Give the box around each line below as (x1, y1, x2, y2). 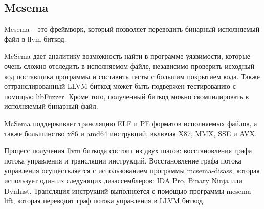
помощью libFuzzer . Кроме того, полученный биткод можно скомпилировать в (4, 90, 249, 101)
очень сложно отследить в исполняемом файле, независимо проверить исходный (4, 60, 255, 71)
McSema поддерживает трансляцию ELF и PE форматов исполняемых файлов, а (4, 118, 257, 128)
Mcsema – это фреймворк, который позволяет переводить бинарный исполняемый (4, 24, 260, 34)
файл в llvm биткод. (4, 33, 67, 44)
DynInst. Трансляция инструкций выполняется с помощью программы (4, 185, 224, 196)
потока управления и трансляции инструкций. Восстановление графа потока (4, 155, 241, 166)
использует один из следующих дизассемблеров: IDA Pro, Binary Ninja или (4, 175, 243, 185)
